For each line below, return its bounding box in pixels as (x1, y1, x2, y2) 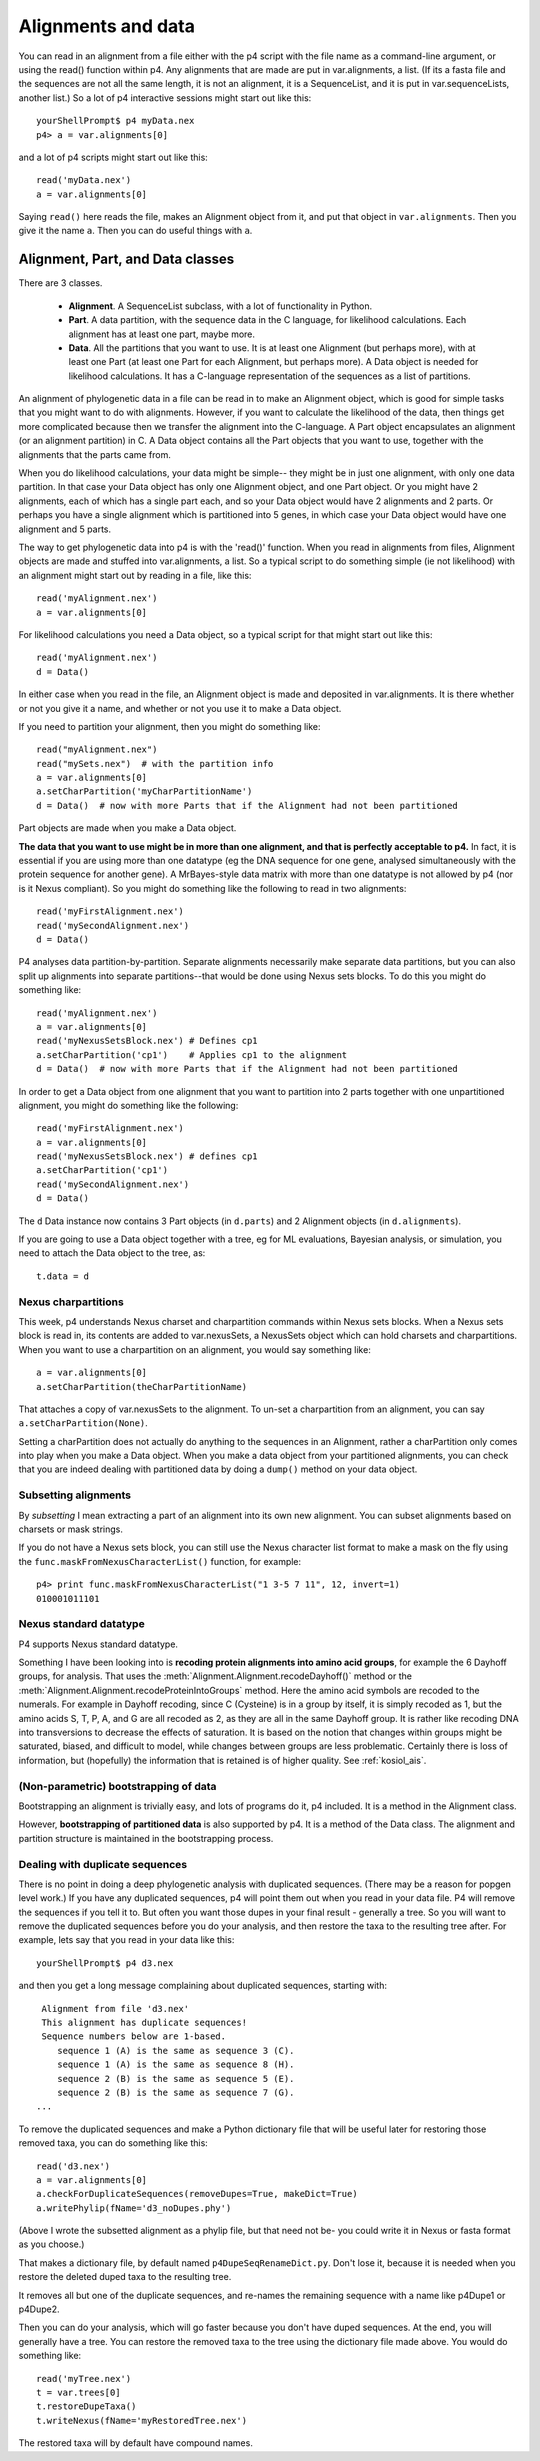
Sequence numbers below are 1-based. (41, 2031, 227, 2042)
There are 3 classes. (18, 277, 103, 289)
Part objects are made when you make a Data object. (18, 822, 237, 834)
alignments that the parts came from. (18, 448, 172, 460)
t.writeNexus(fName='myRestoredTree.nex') (36, 2415, 248, 2426)
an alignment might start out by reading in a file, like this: (18, 569, 252, 581)
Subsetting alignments (18, 1488, 132, 1502)
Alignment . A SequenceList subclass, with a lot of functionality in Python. (68, 300, 373, 312)
